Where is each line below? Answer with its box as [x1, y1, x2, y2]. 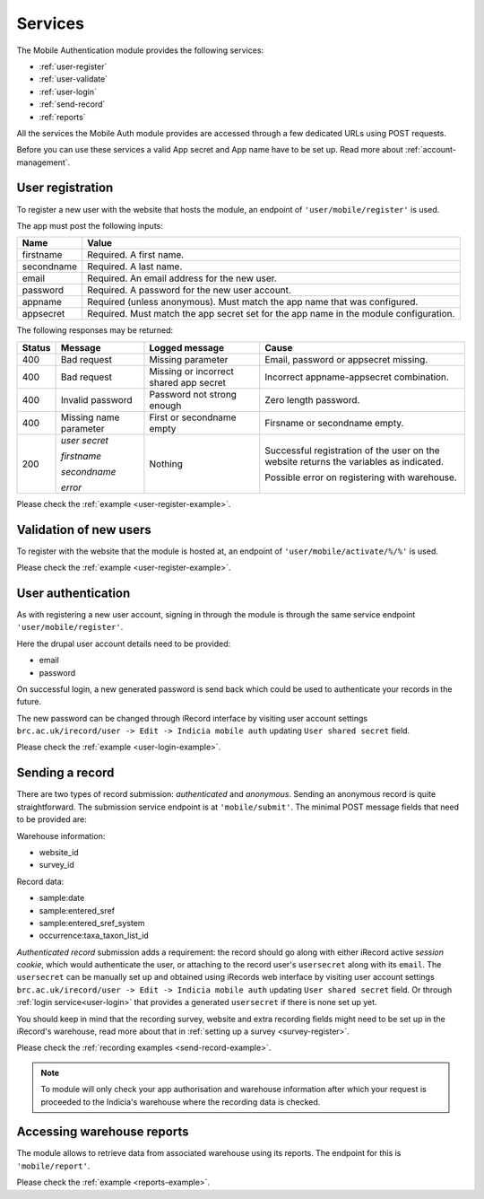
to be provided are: [16, 814, 87, 825]
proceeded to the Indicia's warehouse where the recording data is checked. [40, 1096, 321, 1107]
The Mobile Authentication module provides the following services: [16, 45, 264, 56]
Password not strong [149, 388, 238, 400]
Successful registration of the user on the [264, 444, 440, 457]
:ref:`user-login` [39, 86, 98, 97]
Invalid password [60, 393, 133, 406]
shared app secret [149, 376, 227, 389]
